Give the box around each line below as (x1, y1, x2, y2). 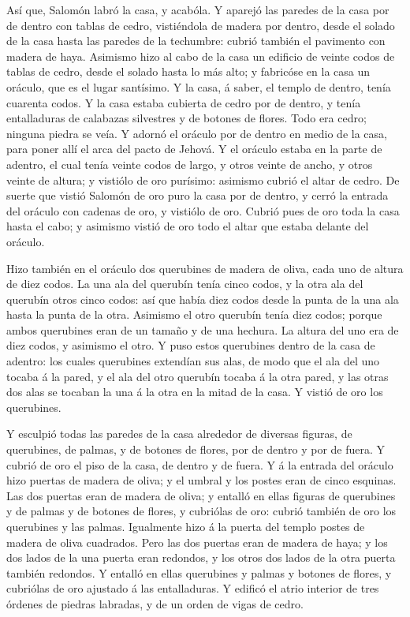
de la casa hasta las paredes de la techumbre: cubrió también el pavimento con (6, 32, 386, 49)
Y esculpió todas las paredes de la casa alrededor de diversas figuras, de (6, 425, 352, 442)
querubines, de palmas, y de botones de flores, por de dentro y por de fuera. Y (6, 441, 386, 458)
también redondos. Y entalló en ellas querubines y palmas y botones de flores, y (6, 564, 392, 581)
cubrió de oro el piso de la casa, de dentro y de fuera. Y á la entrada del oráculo (6, 456, 393, 473)
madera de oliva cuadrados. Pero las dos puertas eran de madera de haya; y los (6, 533, 388, 550)
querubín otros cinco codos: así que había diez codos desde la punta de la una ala (6, 290, 399, 307)
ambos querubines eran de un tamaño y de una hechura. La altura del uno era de (6, 321, 399, 338)
